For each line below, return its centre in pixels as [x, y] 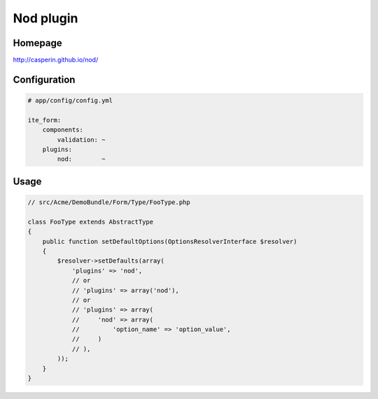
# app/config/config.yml [70, 101]
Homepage [37, 43]
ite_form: [44, 120]
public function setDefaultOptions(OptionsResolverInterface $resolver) [170, 241]
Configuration [44, 79]
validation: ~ [81, 139]
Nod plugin [45, 18]
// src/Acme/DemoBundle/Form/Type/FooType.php [109, 202]
